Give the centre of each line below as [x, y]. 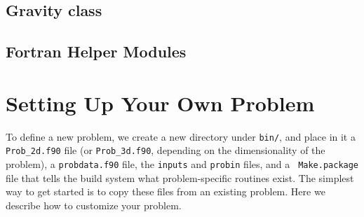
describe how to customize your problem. [94, 205]
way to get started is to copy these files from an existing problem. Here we [166, 191]
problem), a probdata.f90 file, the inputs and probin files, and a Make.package [182, 164]
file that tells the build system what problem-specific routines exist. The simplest [180, 177]
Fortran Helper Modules [96, 51]
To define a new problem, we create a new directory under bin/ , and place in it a [181, 136]
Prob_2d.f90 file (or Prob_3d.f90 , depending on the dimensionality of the [166, 150]
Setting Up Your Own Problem [160, 103]
